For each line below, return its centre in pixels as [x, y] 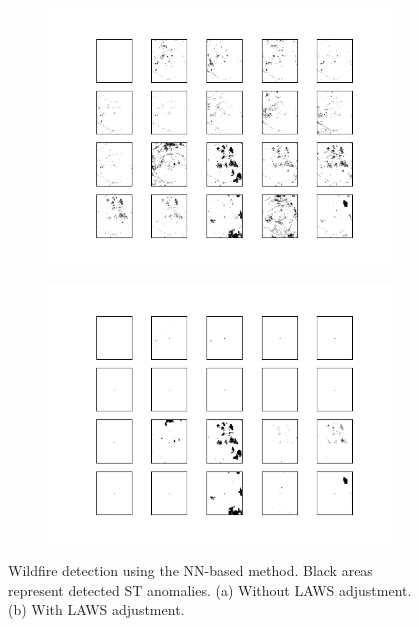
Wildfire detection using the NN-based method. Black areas [190, 570]
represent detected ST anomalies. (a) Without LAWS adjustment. [210, 589]
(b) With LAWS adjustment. [96, 609]
